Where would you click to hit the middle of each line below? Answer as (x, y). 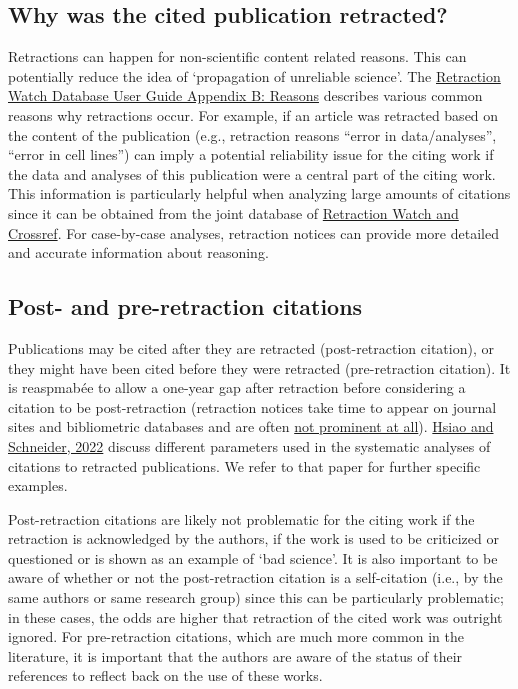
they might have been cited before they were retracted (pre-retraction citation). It (259, 367)
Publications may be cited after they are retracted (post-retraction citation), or (251, 347)
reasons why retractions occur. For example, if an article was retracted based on (253, 114)
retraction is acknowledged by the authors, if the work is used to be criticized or (253, 538)
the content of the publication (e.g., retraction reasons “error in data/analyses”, (252, 134)
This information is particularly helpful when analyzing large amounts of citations (259, 193)
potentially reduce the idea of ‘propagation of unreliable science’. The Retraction (254, 75)
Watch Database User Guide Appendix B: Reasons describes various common (245, 95)
